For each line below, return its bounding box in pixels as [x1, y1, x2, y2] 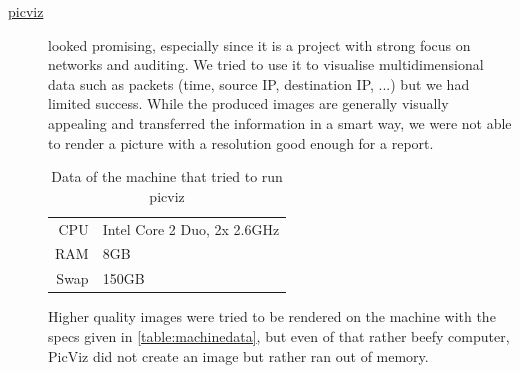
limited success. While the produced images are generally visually [48, 93, 449, 114]
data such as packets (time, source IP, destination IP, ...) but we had [48, 73, 470, 94]
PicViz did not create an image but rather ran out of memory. [48, 345, 429, 366]
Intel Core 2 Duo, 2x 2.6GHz [102, 218, 280, 239]
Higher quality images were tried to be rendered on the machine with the [48, 306, 496, 327]
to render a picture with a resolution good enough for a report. [48, 132, 434, 153]
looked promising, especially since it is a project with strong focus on [48, 34, 471, 55]
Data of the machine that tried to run [51, 166, 283, 187]
